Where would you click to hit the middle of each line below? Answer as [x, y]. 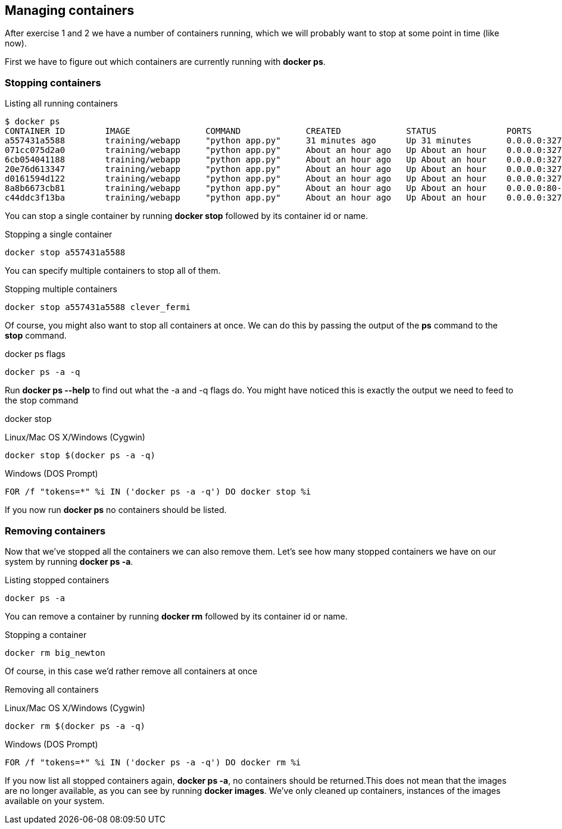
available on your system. [55, 800]
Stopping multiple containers [61, 289]
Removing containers [55, 531]
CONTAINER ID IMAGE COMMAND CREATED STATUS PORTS [268, 131]
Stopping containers [53, 82]
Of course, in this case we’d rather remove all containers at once [131, 671]
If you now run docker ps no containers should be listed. [116, 510]
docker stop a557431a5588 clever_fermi [98, 307]
